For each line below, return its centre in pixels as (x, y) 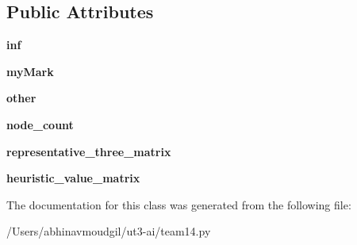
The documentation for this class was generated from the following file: (179, 204)
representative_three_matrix (89, 151)
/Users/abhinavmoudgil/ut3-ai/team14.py (109, 231)
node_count (40, 124)
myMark (30, 71)
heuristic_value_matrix (73, 178)
